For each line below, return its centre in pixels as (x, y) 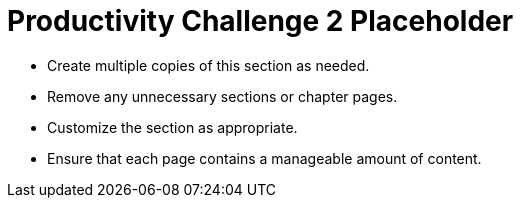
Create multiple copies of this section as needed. (208, 65)
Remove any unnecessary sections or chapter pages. (222, 96)
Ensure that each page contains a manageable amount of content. (264, 158)
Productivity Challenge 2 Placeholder (260, 21)
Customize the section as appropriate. (172, 127)
